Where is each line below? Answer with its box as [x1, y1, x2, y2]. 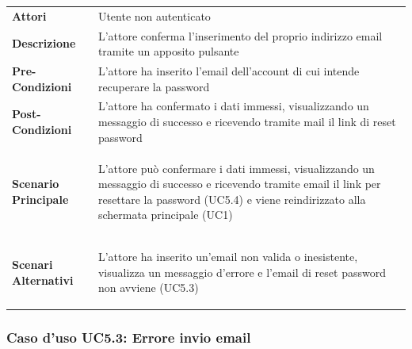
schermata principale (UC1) [97, 206, 233, 223]
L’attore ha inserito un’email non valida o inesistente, [97, 248, 358, 265]
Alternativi [12, 271, 74, 288]
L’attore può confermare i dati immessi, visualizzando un [97, 159, 375, 176]
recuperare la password [97, 78, 210, 94]
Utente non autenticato [97, 7, 211, 24]
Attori [12, 7, 47, 24]
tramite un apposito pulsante [97, 43, 239, 59]
